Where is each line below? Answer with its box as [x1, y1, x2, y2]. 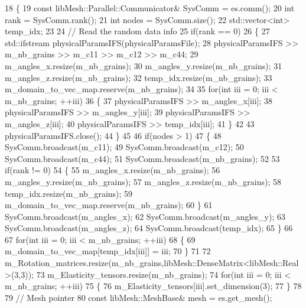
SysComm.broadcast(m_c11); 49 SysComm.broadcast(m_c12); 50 [5, 141, 244, 153]
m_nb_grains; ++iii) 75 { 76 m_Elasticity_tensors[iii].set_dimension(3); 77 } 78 [5, 280, 302, 292]
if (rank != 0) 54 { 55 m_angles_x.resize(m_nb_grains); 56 [5, 164, 220, 176]
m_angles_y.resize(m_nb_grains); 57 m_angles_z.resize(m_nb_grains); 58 [5, 175, 282, 187]
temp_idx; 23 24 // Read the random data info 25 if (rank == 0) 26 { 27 [5, 25, 270, 37]
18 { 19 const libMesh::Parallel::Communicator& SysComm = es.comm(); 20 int [5, 2, 295, 14]
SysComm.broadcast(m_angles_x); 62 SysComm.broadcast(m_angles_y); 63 [5, 210, 285, 222]
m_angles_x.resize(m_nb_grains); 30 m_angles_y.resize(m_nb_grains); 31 [5, 59, 282, 72]
